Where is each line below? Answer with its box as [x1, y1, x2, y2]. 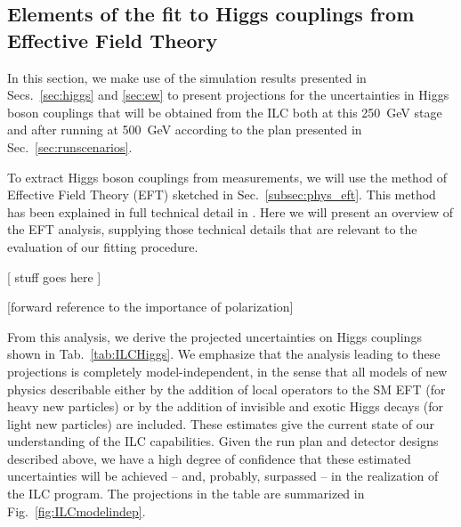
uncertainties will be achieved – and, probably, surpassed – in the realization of [7, 466, 439, 485]
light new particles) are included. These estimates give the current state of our [7, 414, 435, 433]
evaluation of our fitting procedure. [7, 237, 198, 255]
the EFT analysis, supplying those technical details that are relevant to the [7, 220, 417, 239]
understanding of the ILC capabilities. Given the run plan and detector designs [7, 432, 439, 450]
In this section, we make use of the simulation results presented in [7, 68, 367, 86]
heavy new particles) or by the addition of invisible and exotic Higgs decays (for [7, 397, 444, 416]
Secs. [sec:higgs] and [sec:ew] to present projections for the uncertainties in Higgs [7, 85, 449, 104]
